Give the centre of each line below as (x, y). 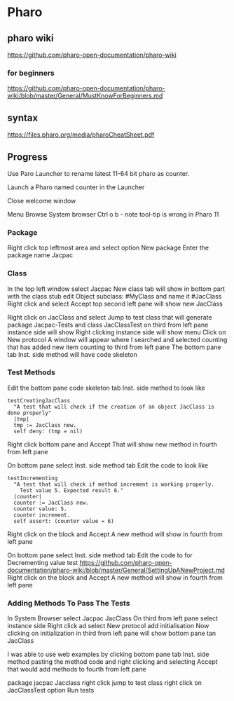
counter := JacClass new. (51, 503)
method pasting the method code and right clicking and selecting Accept (113, 662)
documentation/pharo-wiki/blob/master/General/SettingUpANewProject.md (116, 570)
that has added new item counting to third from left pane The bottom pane (114, 347)
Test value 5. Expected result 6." (72, 490)
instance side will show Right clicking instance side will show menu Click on (117, 332)
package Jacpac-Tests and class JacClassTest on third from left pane (108, 325)
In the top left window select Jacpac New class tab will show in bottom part (116, 289)
